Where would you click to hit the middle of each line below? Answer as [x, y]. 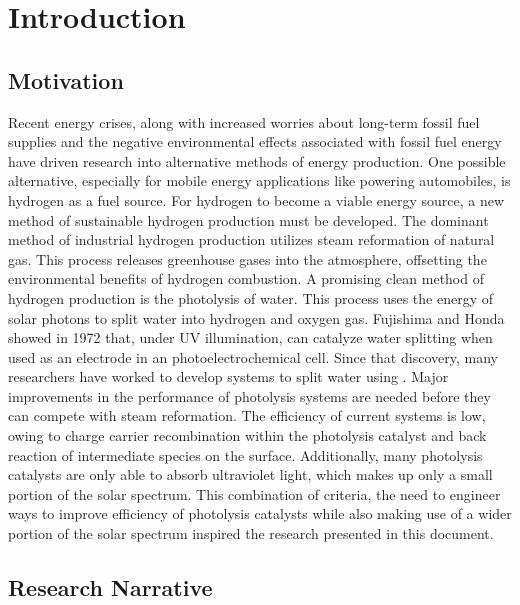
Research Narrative [110, 587]
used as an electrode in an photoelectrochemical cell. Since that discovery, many [253, 356]
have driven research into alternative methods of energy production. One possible [257, 160]
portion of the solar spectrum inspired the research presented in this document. [251, 533]
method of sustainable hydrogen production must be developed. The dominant [248, 219]
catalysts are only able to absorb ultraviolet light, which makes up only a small [250, 474]
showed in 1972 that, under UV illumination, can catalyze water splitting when [250, 337]
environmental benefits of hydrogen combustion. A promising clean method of [246, 278]
